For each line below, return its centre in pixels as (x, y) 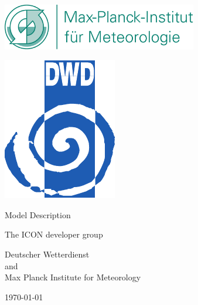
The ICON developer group (54, 234)
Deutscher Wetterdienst (47, 254)
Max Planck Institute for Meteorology (73, 277)
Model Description (38, 214)
